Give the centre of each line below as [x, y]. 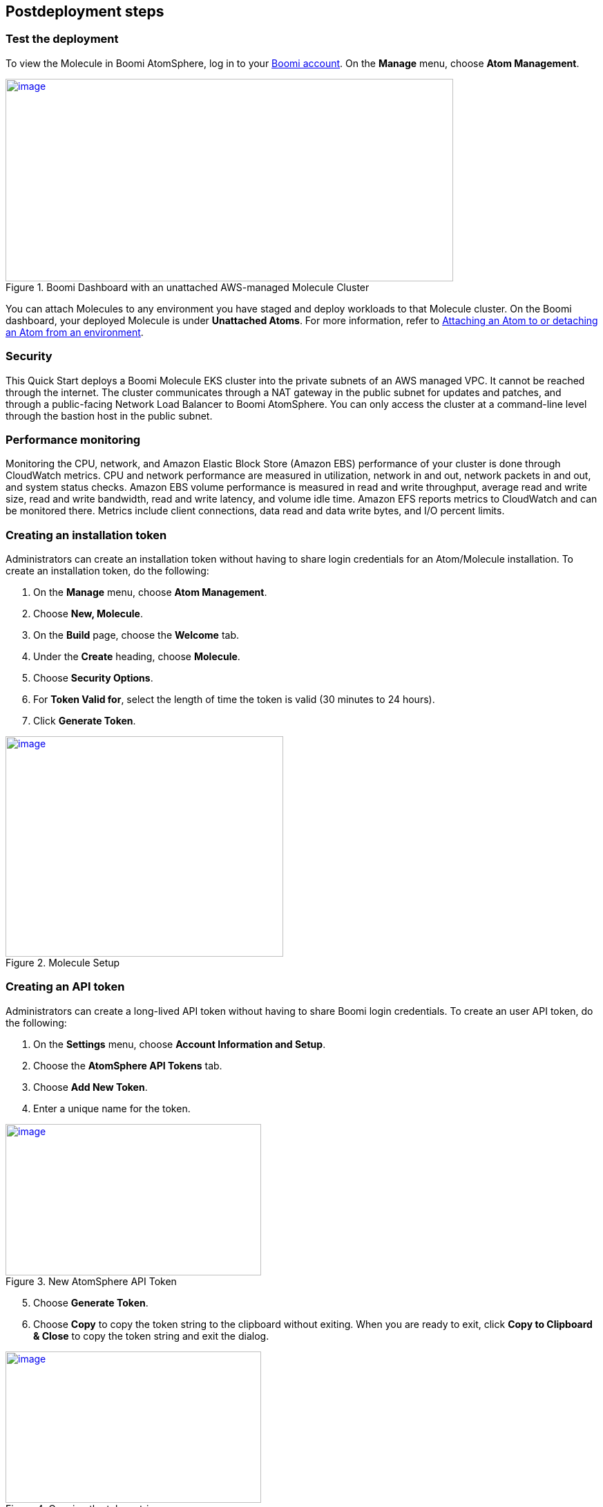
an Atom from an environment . [75, 332]
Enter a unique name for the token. [112, 1108]
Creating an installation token [86, 535]
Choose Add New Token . [90, 1087]
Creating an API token [65, 987]
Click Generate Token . [85, 721]
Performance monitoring [73, 439]
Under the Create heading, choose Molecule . [137, 657]
